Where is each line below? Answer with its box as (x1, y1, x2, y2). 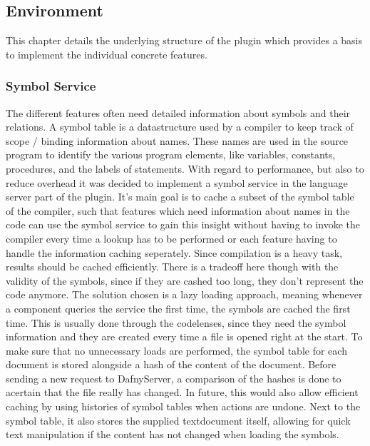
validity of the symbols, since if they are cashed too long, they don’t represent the (6, 273, 364, 288)
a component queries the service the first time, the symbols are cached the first (6, 300, 351, 315)
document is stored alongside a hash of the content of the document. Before (6, 357, 336, 372)
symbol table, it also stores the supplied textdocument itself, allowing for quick (6, 412, 351, 427)
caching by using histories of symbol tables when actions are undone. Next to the (6, 399, 361, 414)
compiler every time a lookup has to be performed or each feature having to (6, 230, 337, 245)
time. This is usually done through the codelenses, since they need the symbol (6, 315, 346, 330)
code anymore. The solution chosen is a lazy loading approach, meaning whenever (6, 287, 363, 302)
